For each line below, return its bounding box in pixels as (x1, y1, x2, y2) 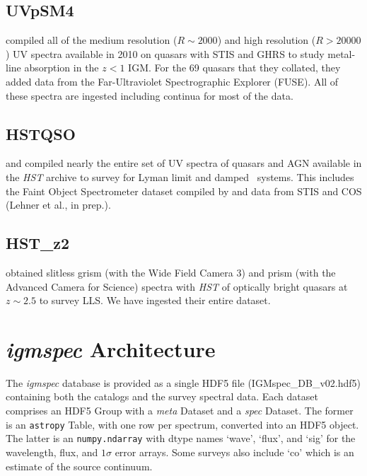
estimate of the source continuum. (6, 458, 153, 473)
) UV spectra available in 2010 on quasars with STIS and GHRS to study (6, 46, 325, 61)
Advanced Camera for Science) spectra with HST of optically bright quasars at (6, 279, 348, 294)
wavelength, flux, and (6, 444, 98, 459)
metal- (327, 46, 356, 61)
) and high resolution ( (217, 33, 316, 47)
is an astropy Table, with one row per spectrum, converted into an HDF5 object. (6, 417, 359, 431)
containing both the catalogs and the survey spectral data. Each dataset (6, 389, 318, 404)
